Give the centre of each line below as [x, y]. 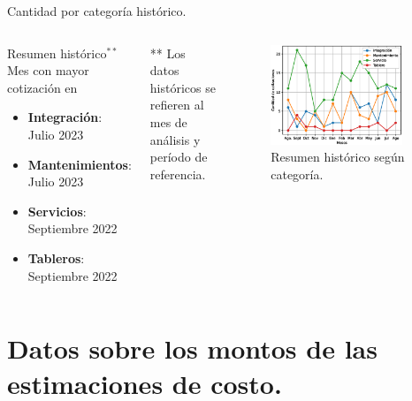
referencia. [178, 174]
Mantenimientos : [80, 164]
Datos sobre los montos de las [192, 348]
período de [179, 157]
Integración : [65, 117]
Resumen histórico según [338, 157]
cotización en [42, 87]
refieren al [177, 105]
